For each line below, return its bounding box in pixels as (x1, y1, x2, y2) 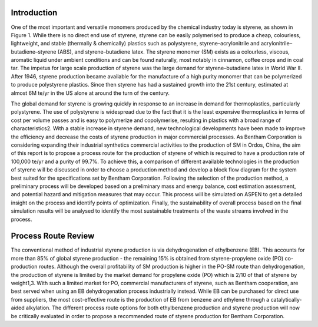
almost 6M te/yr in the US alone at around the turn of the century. (11, 89, 170, 97)
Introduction (11, 8, 58, 18)
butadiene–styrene (11, 48, 57, 55)
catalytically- (270, 296, 303, 303)
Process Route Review (11, 231, 95, 241)
